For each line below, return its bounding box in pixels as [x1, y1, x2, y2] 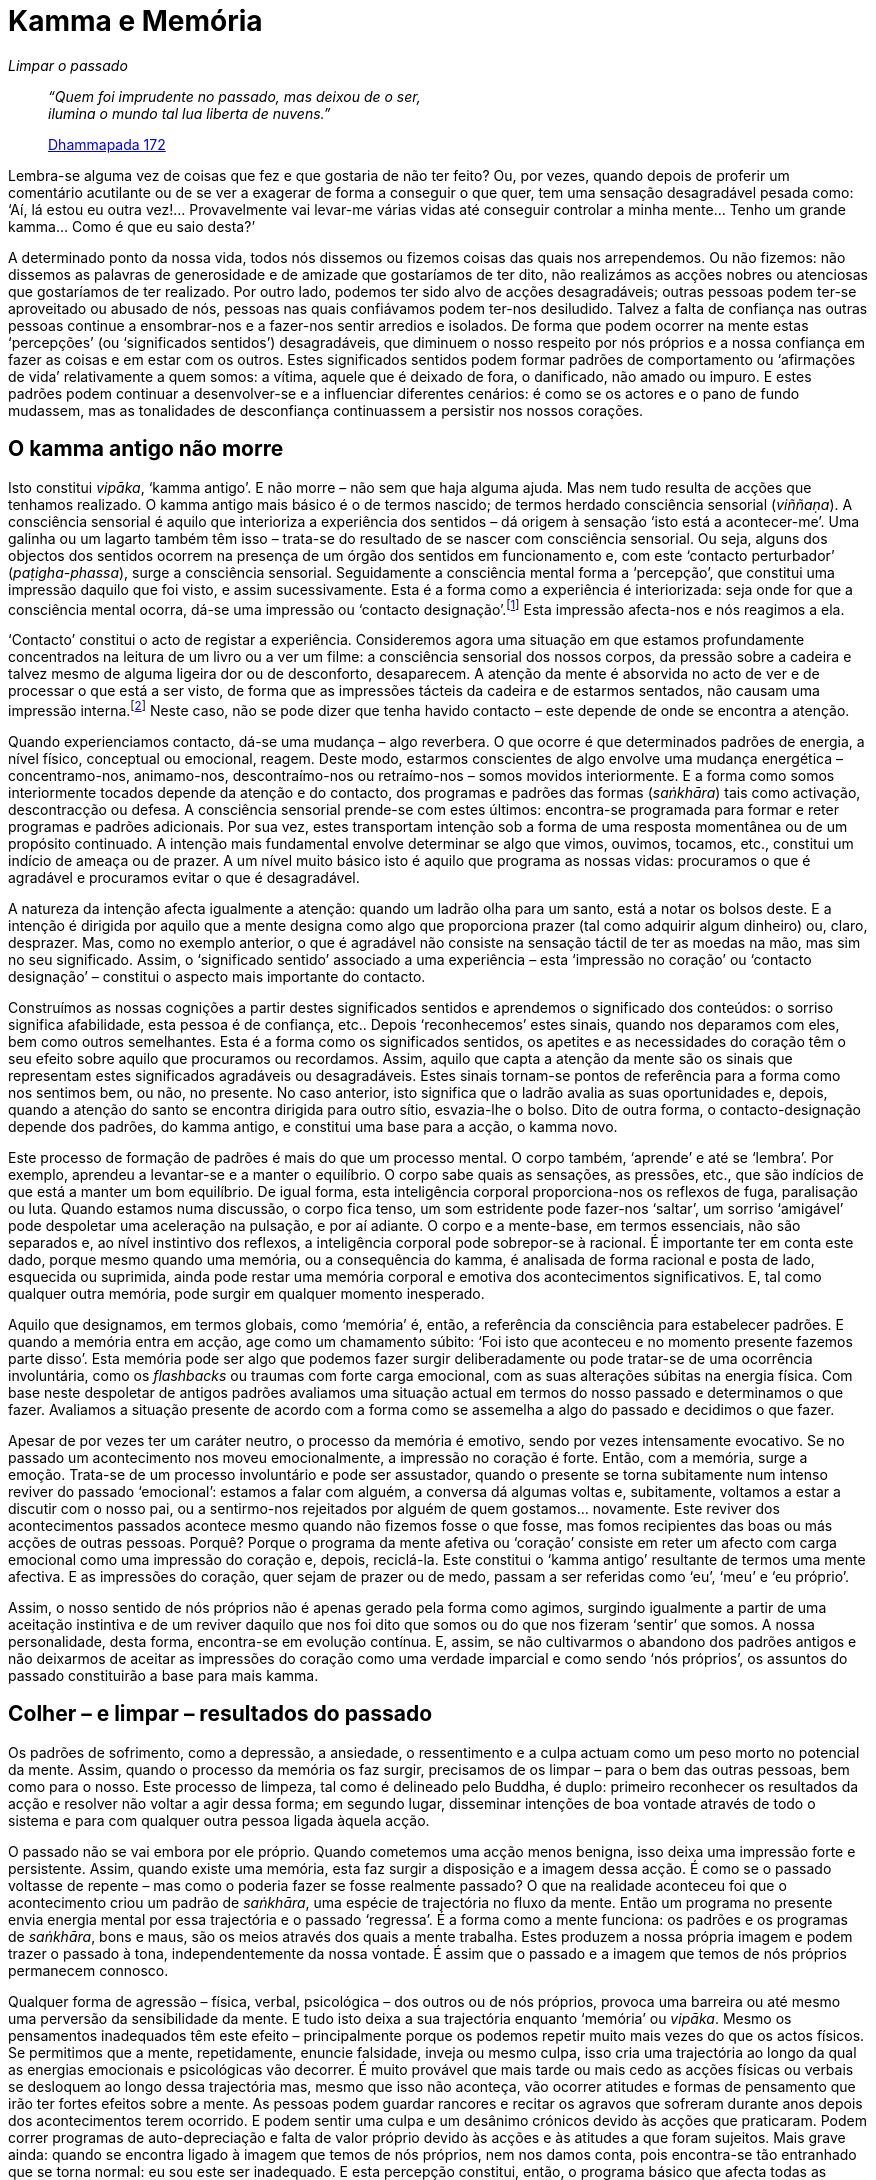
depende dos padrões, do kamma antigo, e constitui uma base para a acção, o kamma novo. [8, 1117, 618, 1135]
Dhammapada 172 [48, 135, 166, 153]
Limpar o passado [8, 56, 128, 74]
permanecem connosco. [8, 1961, 169, 1979]
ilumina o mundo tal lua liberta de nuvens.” [48, 104, 331, 122]
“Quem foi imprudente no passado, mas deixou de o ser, [48, 87, 421, 105]
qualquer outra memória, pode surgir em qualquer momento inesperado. [8, 1284, 485, 1302]
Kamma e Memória [8, 4, 263, 38]
